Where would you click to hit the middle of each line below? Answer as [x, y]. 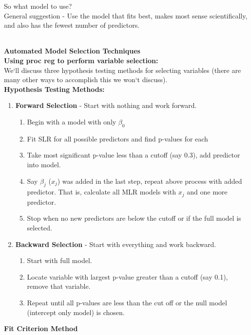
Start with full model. [59, 260]
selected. [39, 227]
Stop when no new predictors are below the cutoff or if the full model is [134, 218]
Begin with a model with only [72, 121]
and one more [207, 192]
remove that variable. [59, 286]
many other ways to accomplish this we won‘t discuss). [86, 79]
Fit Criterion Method [41, 328]
